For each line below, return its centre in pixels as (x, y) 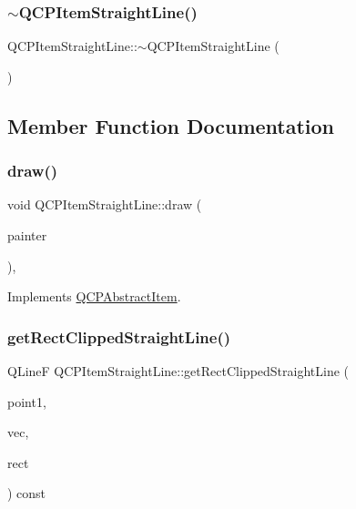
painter (27, 235)
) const (27, 493)
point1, (27, 401)
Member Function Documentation (171, 125)
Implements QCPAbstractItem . (94, 296)
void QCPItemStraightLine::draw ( (105, 204)
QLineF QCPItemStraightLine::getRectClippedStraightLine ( (178, 371)
